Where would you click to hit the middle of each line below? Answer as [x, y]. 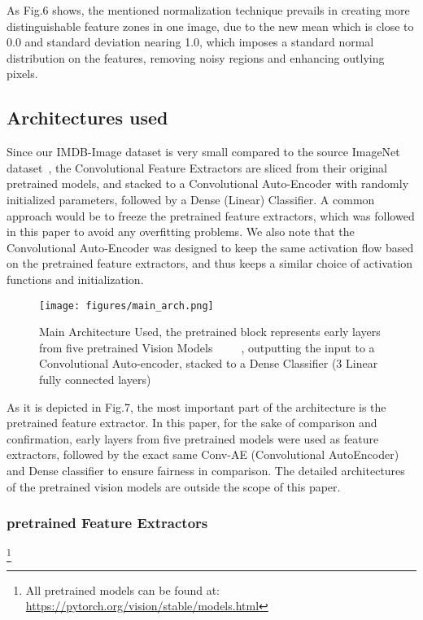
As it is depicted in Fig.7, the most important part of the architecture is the [196, 406]
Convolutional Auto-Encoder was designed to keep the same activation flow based [210, 247]
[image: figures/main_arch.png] [126, 306]
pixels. [22, 74]
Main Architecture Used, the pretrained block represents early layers [210, 332]
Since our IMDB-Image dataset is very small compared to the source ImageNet [203, 152]
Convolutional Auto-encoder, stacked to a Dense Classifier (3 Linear [209, 363]
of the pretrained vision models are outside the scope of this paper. [174, 486]
